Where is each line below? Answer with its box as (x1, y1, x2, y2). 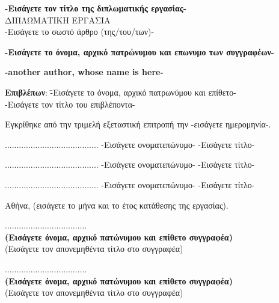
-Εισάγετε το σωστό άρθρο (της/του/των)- (5, 25, 155, 38)
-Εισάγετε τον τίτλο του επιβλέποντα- (5, 97, 135, 110)
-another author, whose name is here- (5, 66, 164, 78)
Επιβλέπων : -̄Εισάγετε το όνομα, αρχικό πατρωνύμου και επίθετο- (5, 85, 236, 98)
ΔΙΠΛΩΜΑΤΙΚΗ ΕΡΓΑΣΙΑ (5, 13, 111, 26)
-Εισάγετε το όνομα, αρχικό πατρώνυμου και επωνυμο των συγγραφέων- (5, 45, 275, 58)
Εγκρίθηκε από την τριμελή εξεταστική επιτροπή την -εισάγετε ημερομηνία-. (5, 118, 271, 130)
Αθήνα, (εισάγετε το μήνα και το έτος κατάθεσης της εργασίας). (5, 198, 228, 211)
